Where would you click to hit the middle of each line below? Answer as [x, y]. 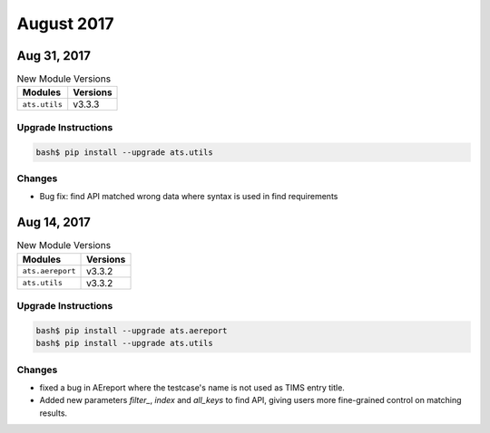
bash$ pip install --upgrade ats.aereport [132, 330]
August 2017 [65, 24]
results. [54, 413]
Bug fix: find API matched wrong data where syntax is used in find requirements [189, 197]
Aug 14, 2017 [54, 222]
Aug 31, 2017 [54, 56]
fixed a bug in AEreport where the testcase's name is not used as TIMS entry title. [192, 387]
